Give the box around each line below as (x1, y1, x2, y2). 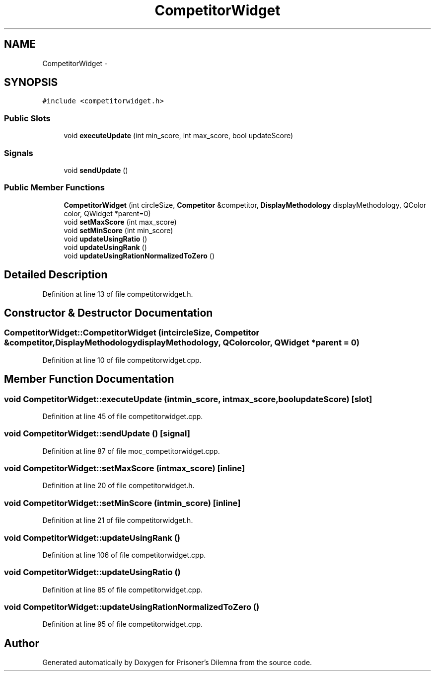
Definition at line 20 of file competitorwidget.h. (42, 481, 195, 490)
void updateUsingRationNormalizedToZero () (64, 251, 215, 260)
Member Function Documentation (4, 373, 174, 386)
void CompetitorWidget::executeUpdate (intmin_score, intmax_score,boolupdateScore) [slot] (4, 394, 372, 404)
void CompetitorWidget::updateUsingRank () (4, 532, 180, 543)
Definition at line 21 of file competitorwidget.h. (42, 516, 193, 525)
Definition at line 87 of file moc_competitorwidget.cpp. (42, 446, 220, 455)
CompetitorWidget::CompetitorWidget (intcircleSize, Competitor (4, 328, 260, 338)
